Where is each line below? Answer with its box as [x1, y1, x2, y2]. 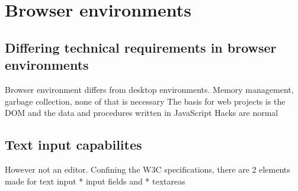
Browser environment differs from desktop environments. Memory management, [5, 83, 294, 95]
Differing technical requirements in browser [5, 38, 277, 56]
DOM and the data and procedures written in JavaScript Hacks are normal [5, 106, 278, 119]
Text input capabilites [5, 135, 142, 154]
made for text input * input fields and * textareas [5, 174, 185, 187]
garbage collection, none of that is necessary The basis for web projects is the [5, 95, 286, 107]
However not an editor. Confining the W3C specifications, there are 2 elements [5, 163, 290, 175]
